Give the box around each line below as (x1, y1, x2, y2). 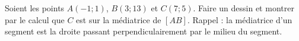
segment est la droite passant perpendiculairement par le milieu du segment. (5, 25, 282, 37)
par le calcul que (5, 13, 65, 26)
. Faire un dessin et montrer (193, 2, 294, 14)
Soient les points (5, 2, 65, 14)
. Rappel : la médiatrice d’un (187, 13, 292, 26)
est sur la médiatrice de (76, 13, 161, 26)
